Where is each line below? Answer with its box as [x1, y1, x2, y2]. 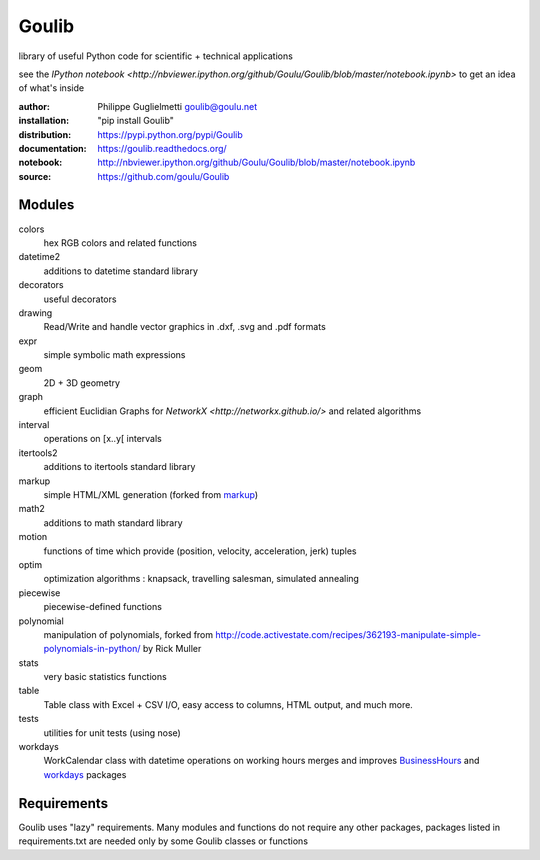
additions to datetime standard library [43, 265, 199, 277]
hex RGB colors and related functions [43, 236, 197, 249]
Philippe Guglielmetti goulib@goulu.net [97, 100, 258, 112]
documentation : [18, 142, 87, 154]
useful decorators [43, 293, 117, 305]
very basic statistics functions [43, 671, 167, 683]
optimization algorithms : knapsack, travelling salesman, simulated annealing [43, 573, 360, 585]
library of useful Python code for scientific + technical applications [18, 50, 294, 62]
